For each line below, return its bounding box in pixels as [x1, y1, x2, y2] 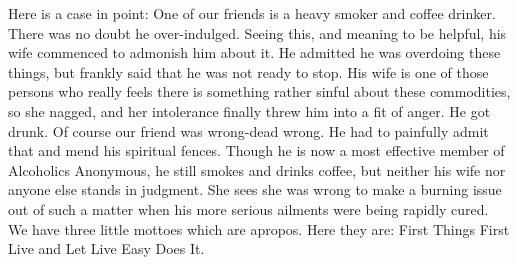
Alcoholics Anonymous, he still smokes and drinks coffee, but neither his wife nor [8, 159, 506, 180]
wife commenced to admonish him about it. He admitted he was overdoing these [8, 42, 501, 63]
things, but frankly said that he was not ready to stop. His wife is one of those [8, 61, 489, 82]
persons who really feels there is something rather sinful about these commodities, [8, 81, 511, 102]
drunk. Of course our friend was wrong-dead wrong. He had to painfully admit [8, 120, 489, 141]
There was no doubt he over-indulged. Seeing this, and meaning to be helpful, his [8, 22, 507, 43]
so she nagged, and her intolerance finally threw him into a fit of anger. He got [8, 100, 491, 121]
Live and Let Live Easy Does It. [8, 238, 205, 259]
